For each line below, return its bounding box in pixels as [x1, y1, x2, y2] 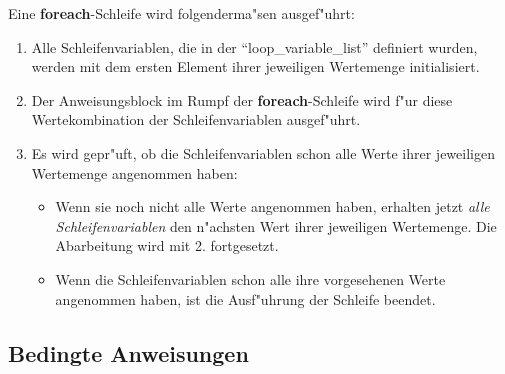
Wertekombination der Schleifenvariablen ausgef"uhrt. [31, 109, 361, 130]
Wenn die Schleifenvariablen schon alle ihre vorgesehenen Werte [55, 268, 446, 289]
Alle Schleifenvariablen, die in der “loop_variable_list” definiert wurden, [31, 36, 478, 57]
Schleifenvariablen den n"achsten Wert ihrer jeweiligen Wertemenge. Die [55, 215, 497, 236]
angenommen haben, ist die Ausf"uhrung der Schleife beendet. [55, 288, 436, 309]
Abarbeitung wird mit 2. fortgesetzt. [55, 235, 279, 256]
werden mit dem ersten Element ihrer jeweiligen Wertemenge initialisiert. [31, 56, 480, 77]
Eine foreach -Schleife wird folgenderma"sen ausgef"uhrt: [8, 3, 355, 23]
